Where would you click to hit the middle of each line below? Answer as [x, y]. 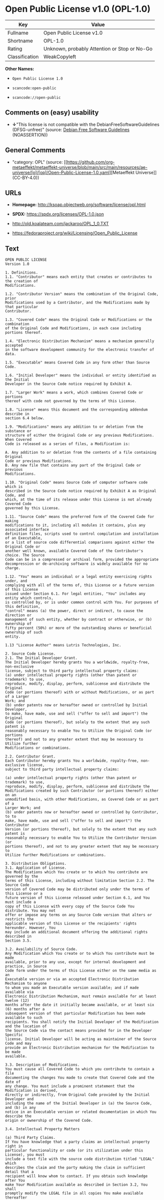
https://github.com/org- [91, 162]
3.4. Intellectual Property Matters [42, 1129]
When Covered [18, 440]
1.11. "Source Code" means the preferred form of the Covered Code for [80, 517]
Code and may [18, 1043]
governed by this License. [33, 508]
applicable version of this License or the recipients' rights [71, 923]
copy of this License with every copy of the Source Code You [70, 906]
